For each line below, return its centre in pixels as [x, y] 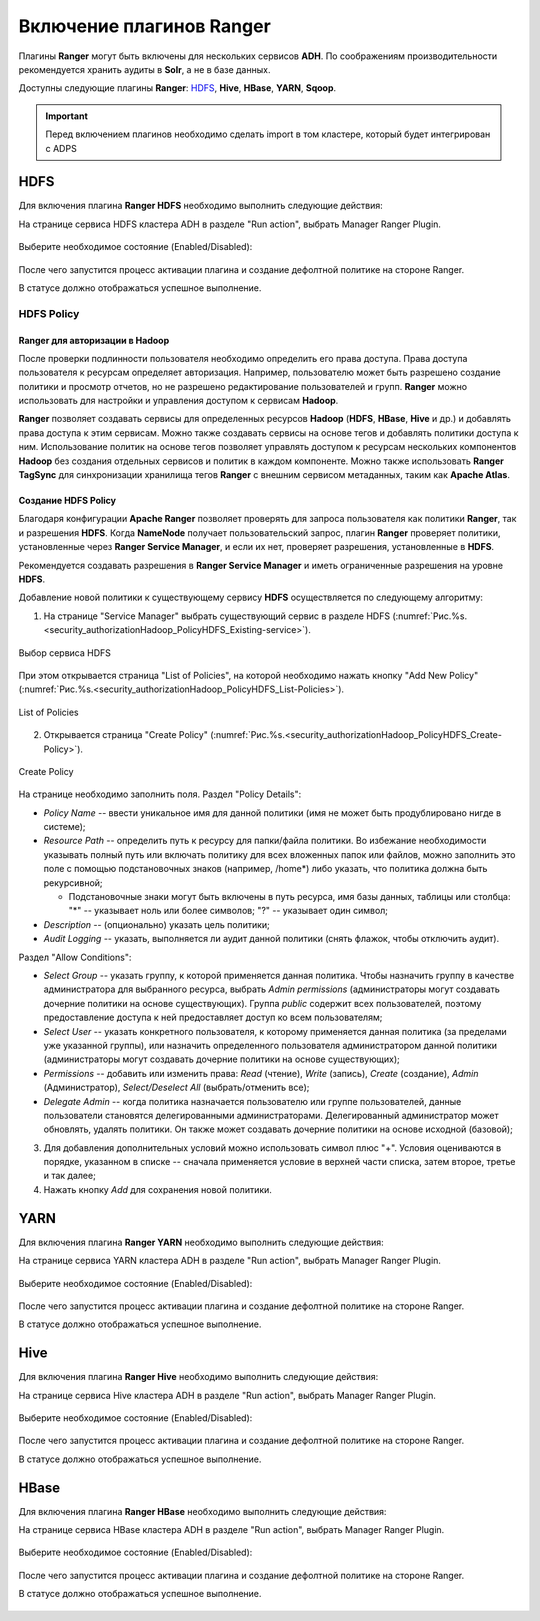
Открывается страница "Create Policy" [126, 735]
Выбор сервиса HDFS [65, 652]
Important [67, 116]
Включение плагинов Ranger [145, 26]
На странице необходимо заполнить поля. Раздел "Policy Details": [160, 794]
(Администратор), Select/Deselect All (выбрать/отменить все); [176, 1087]
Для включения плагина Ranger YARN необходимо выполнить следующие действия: [201, 1242]
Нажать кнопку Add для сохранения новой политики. [157, 1189]
